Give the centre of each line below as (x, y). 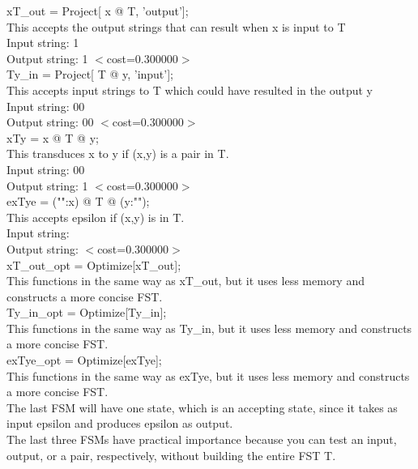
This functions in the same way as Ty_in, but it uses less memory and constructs (209, 328)
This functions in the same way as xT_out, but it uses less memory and (186, 281)
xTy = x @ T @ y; (53, 137)
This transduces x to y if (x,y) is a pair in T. (118, 153)
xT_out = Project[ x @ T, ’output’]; (98, 11)
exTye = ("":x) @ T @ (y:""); (78, 201)
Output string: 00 (50, 122)
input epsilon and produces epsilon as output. (120, 423)
